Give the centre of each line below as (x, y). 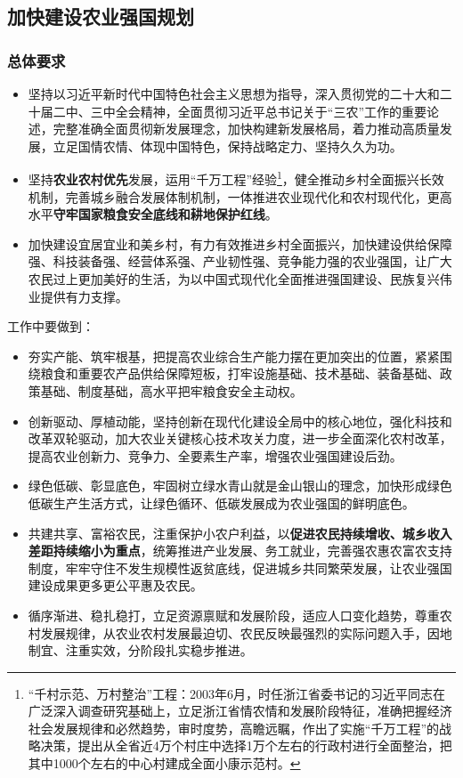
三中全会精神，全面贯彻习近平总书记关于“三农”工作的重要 (259, 111)
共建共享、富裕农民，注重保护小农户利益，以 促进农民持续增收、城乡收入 (240, 533)
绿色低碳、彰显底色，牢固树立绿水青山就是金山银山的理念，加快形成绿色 (240, 486)
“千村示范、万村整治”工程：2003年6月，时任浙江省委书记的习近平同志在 (237, 693)
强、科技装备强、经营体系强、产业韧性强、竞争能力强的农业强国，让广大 (240, 261)
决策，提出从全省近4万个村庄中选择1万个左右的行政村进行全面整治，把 (246, 746)
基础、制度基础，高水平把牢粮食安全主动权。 (171, 390)
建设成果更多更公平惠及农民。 (115, 585)
